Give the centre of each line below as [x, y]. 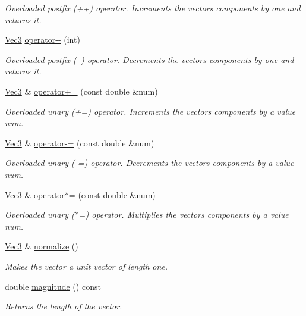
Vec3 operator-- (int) [42, 40]
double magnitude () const [53, 286]
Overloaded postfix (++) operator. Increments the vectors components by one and [153, 8]
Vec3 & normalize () [42, 246]
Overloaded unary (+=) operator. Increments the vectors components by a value [150, 111]
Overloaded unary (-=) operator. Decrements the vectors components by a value [149, 163]
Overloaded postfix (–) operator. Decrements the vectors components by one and [149, 59]
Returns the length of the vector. [64, 306]
